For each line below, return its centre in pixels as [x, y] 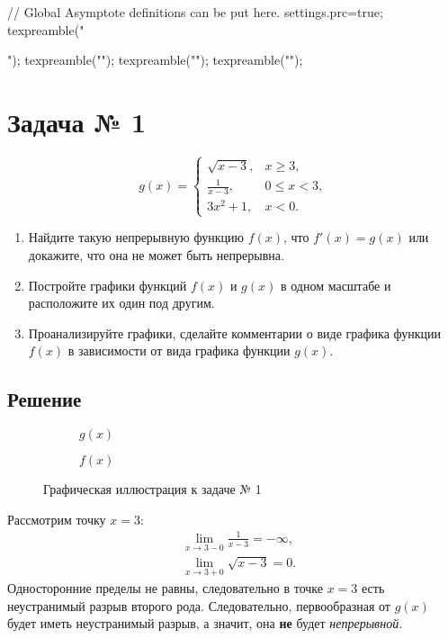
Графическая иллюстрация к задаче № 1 [152, 489]
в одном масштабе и [336, 285]
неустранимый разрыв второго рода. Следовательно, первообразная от [199, 605]
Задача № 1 [77, 121]
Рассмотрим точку [57, 519]
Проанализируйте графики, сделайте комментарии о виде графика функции [234, 332]
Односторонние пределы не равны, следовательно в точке [165, 588]
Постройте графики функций [108, 285]
